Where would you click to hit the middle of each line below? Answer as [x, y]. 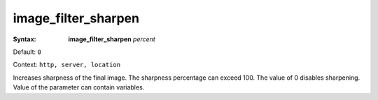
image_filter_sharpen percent [112, 39]
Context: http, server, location [67, 65]
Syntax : [24, 39]
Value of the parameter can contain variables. [79, 87]
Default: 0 [27, 52]
